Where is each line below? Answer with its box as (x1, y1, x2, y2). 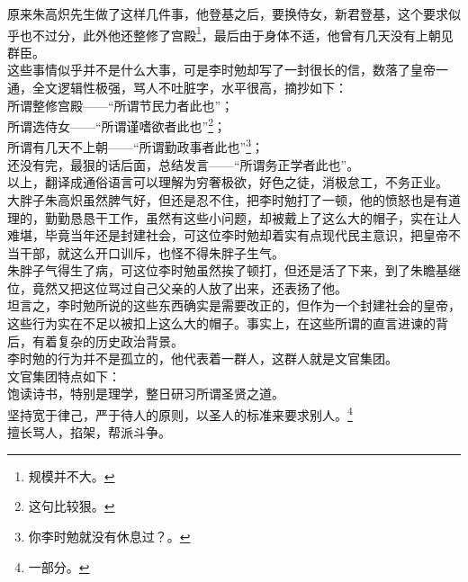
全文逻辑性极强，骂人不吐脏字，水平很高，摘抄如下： (31, 78, 347, 97)
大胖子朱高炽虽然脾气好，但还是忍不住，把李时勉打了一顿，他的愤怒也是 (7, 190, 436, 209)
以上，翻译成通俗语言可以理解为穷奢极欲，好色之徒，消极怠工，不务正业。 (7, 173, 448, 192)
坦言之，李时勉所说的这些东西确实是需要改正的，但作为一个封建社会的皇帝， (7, 296, 461, 315)
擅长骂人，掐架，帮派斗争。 (7, 423, 171, 442)
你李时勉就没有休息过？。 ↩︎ (28, 527, 191, 546)
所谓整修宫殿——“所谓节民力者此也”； (7, 95, 234, 114)
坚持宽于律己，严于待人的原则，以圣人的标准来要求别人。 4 (7, 403, 353, 424)
